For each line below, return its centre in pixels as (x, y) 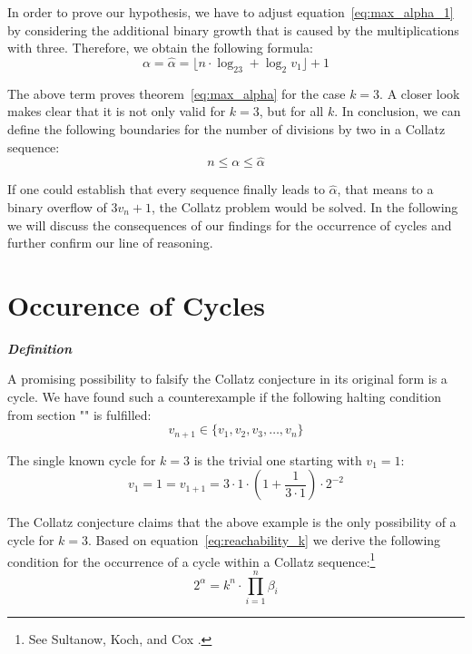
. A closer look (420, 93)
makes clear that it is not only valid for (117, 111)
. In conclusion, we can (398, 111)
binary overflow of (57, 206)
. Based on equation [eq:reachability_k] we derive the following (264, 539)
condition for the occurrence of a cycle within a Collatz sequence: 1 (192, 560)
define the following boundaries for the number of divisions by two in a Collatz (226, 128)
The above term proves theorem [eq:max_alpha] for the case (177, 93)
